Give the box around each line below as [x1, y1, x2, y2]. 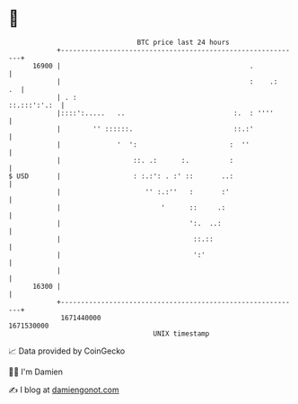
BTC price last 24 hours [136, 38, 230, 47]
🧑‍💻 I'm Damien [8, 366, 64, 377]
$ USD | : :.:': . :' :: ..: [8, 171, 234, 181]
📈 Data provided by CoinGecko [8, 346, 126, 356]
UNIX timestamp [153, 328, 210, 338]
